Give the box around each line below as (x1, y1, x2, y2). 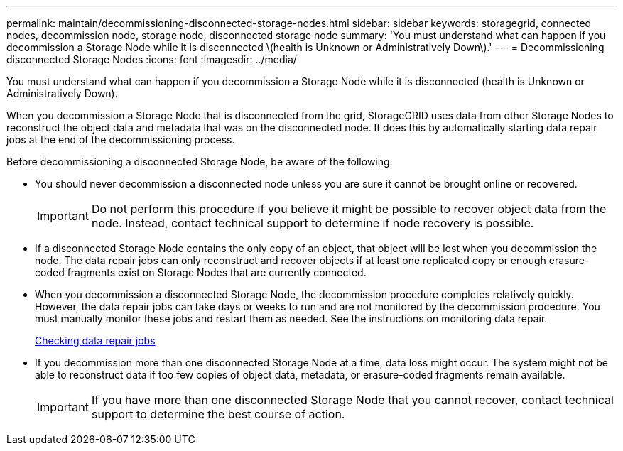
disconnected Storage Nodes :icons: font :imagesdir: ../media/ (6, 53, 297, 65)
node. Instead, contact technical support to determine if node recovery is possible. (91, 216, 534, 230)
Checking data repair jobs (35, 335, 156, 347)
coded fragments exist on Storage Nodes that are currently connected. (35, 266, 367, 278)
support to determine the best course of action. (91, 407, 345, 421)
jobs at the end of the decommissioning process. (6, 134, 235, 146)
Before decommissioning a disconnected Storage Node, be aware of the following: (6, 156, 393, 168)
